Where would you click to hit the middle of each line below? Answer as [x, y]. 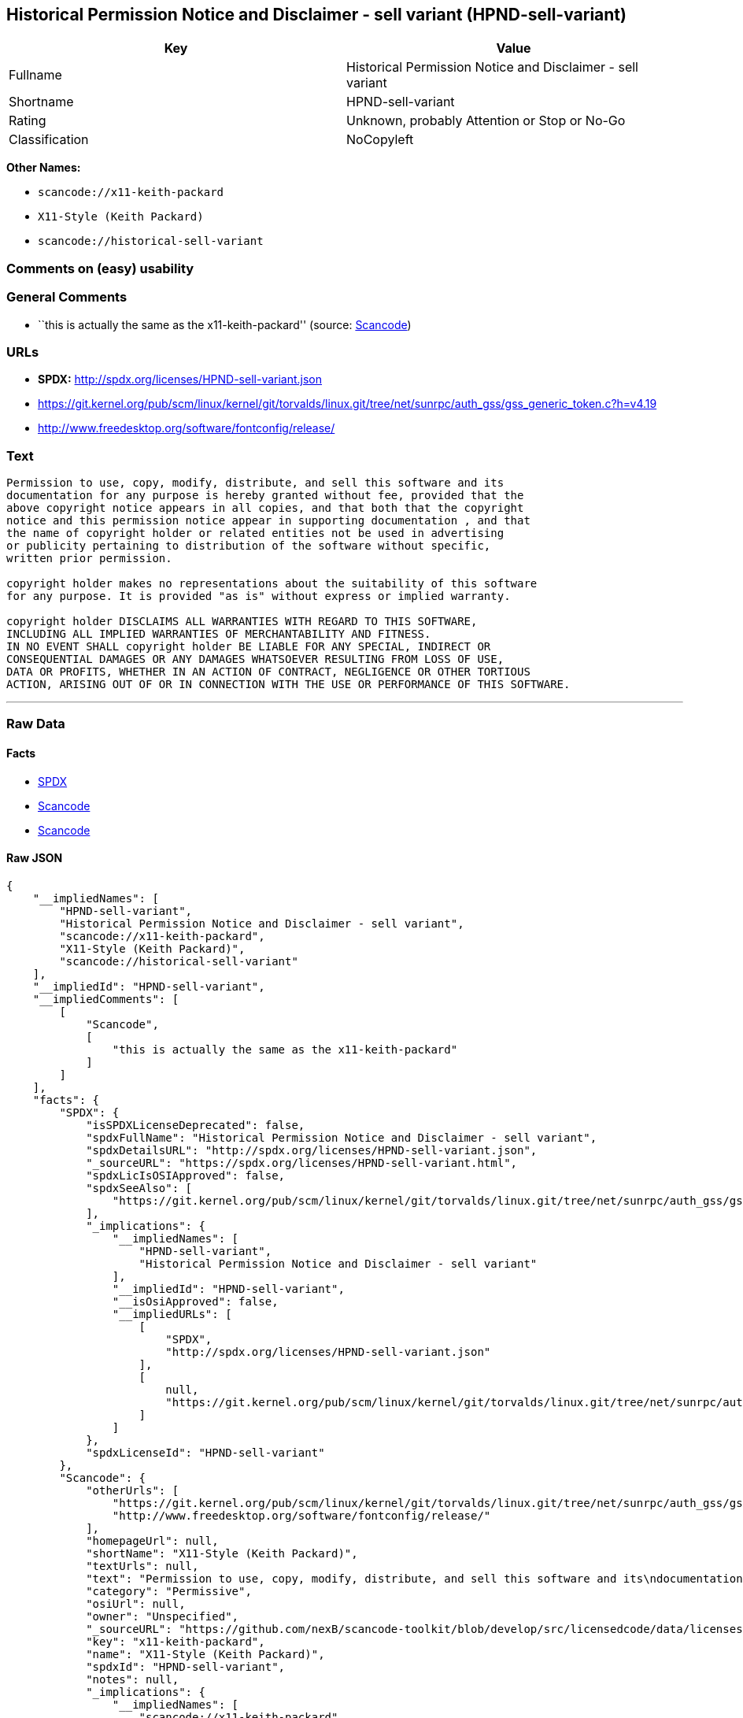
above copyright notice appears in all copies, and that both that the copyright [265, 508]
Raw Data [36, 724]
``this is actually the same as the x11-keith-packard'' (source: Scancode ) [225, 324]
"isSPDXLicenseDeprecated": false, [196, 1125]
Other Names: [44, 168]
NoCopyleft [380, 140]
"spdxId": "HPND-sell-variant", [186, 1666]
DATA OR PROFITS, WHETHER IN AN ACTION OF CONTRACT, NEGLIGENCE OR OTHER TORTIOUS [268, 672]
